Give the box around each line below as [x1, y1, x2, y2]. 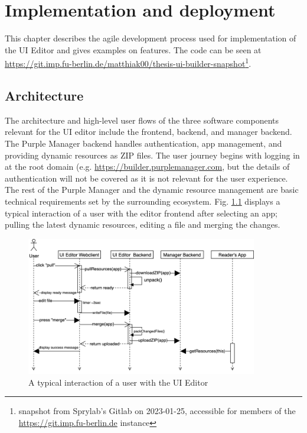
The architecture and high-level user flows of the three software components [5, 114, 279, 126]
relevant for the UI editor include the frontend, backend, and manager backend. [5, 125, 292, 138]
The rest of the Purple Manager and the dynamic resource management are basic [5, 183, 299, 196]
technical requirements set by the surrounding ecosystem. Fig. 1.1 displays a [5, 195, 280, 207]
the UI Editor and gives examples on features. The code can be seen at [5, 43, 262, 56]
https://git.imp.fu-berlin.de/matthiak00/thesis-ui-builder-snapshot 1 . [5, 56, 252, 69]
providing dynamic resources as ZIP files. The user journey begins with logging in [5, 148, 300, 161]
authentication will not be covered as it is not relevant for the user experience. [5, 172, 288, 184]
